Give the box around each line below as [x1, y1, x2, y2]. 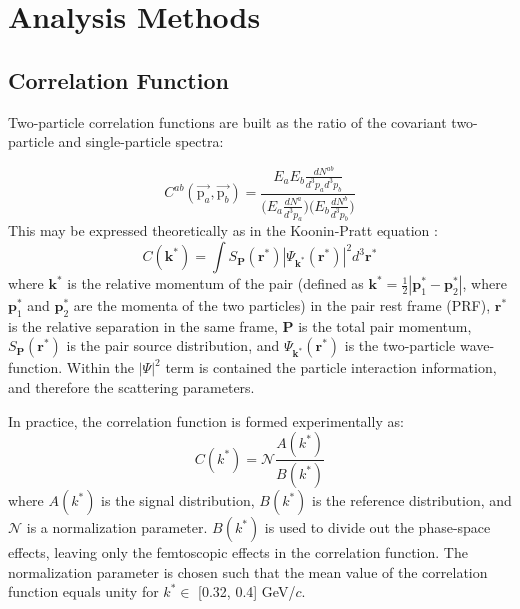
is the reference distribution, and [312, 490, 512, 511]
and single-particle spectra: [58, 131, 224, 152]
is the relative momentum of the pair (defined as [67, 273, 364, 294]
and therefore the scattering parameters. [8, 377, 255, 398]
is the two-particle [344, 335, 456, 356]
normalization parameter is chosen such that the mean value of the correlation [8, 561, 488, 582]
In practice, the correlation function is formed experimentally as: [8, 410, 404, 431]
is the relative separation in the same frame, [8, 315, 278, 336]
